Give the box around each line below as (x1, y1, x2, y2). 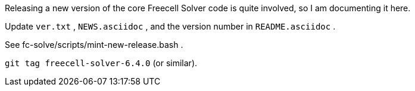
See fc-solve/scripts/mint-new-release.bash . (5, 40, 183, 50)
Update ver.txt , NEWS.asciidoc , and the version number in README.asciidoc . (5, 21, 336, 31)
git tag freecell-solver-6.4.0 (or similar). (5, 58, 198, 68)
